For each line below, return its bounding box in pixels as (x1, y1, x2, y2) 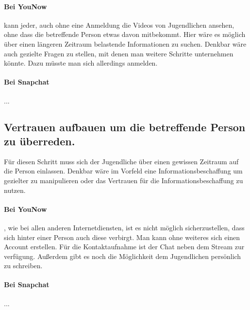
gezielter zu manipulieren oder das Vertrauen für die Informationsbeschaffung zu (4, 175, 243, 185)
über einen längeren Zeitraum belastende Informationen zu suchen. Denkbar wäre (4, 38, 247, 49)
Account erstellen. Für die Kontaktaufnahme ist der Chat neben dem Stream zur (4, 241, 245, 252)
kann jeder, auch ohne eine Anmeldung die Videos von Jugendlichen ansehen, (4, 19, 234, 30)
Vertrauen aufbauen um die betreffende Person (4, 119, 246, 134)
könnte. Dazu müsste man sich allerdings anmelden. (4, 58, 158, 68)
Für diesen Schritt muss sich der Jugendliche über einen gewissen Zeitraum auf (4, 156, 239, 166)
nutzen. (4, 185, 26, 195)
